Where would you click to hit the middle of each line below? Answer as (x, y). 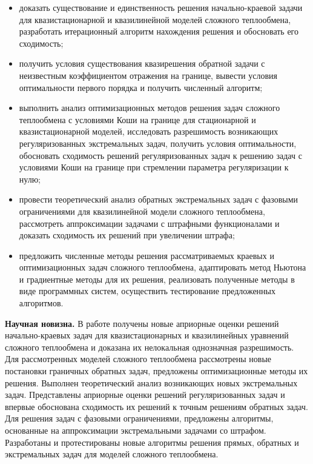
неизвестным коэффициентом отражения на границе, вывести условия (148, 75)
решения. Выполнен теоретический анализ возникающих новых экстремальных (151, 382)
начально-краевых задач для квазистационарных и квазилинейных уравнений (147, 335)
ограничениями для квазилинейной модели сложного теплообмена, (142, 211)
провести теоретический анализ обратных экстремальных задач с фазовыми (159, 199)
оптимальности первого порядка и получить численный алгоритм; (141, 87)
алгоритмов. (41, 303)
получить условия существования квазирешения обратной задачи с (142, 63)
